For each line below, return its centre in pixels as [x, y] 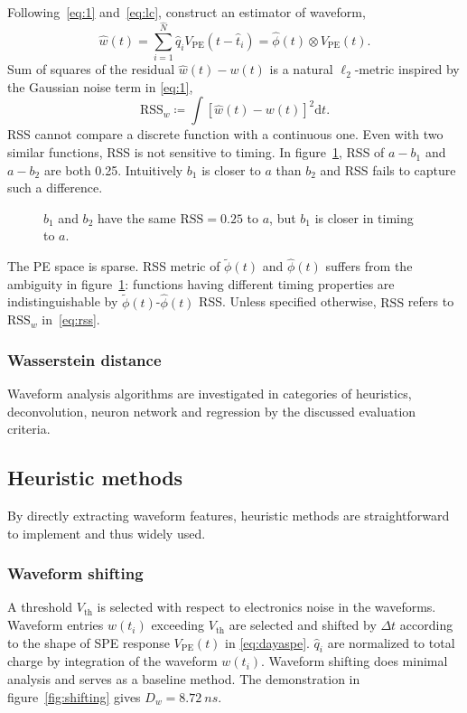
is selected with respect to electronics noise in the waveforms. [266, 607]
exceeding [178, 625]
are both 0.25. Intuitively [113, 169]
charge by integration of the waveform [112, 661]
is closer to [231, 169]
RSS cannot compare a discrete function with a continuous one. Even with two [225, 134]
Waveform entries [56, 625]
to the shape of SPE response [89, 642]
